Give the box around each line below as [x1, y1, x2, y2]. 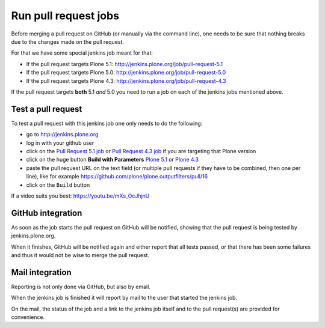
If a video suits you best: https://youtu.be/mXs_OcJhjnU [11, 192, 150, 199]
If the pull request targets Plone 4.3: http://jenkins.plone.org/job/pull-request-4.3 [26, 77, 226, 84]
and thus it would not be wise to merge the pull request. [11, 252, 150, 258]
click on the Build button [26, 181, 90, 189]
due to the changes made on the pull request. [11, 38, 125, 45]
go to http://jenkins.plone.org [26, 131, 99, 138]
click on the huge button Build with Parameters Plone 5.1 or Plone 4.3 [26, 156, 199, 163]
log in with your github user [26, 139, 94, 147]
